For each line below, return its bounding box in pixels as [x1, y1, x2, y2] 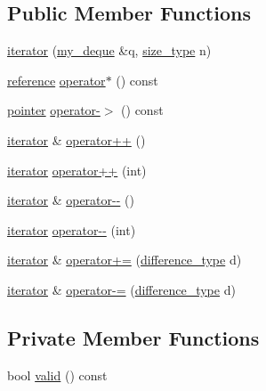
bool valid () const [7, 365, 108, 384]
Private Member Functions [7, 323, 260, 351]
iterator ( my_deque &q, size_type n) [7, 41, 212, 60]
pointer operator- [7, 101, 101, 119]
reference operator [7, 70, 106, 89]
